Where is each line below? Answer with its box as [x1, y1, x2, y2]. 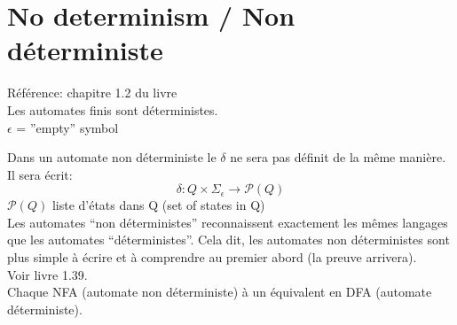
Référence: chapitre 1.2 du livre [7, 83, 177, 102]
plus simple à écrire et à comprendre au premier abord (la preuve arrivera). [7, 248, 417, 267]
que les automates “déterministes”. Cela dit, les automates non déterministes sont [7, 230, 450, 249]
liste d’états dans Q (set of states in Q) [51, 196, 265, 214]
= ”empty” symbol [16, 118, 119, 136]
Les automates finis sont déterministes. [7, 100, 218, 119]
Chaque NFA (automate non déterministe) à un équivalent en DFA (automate [7, 282, 432, 301]
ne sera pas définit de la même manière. [230, 148, 446, 166]
